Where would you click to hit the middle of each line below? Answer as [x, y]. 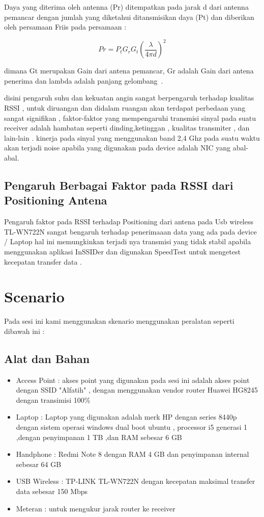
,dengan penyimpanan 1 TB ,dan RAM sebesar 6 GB [99, 437]
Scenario [34, 296]
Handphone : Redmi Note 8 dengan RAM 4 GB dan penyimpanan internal [133, 454]
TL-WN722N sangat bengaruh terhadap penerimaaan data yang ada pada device [130, 231]
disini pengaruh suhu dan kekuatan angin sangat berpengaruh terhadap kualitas [129, 98]
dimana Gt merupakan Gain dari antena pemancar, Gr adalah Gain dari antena [129, 71]
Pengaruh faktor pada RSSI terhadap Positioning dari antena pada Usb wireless [129, 222]
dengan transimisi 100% [53, 399]
